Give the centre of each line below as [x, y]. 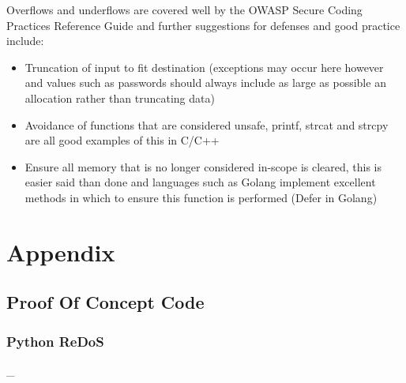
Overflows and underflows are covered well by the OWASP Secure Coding [184, 9]
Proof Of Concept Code [105, 302]
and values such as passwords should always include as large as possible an [205, 83]
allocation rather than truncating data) [120, 98]
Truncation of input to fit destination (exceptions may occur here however [204, 67]
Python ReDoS [55, 341]
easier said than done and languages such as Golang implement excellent [200, 182]
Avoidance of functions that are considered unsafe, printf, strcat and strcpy [207, 124]
